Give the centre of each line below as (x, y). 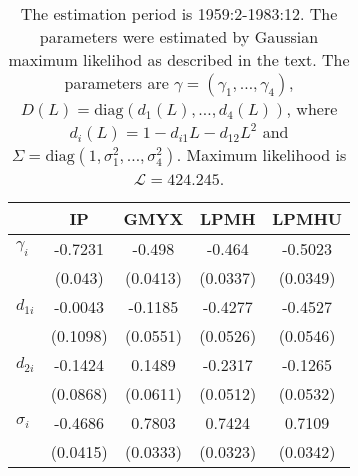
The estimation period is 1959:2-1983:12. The (179, 13)
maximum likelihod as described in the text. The (179, 59)
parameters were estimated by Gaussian (179, 36)
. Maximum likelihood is (261, 154)
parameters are (116, 82)
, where (312, 108)
